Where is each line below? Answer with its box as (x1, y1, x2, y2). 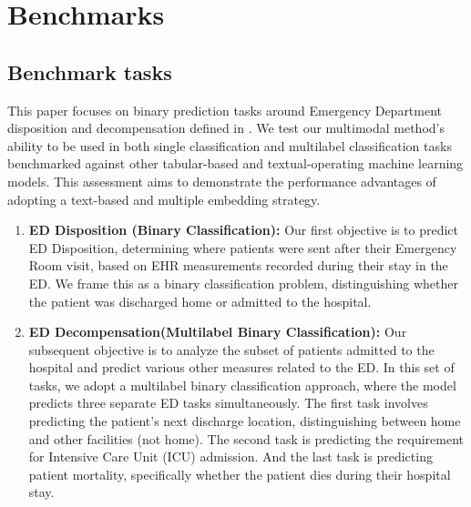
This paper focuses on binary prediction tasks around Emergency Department (7, 100, 443, 119)
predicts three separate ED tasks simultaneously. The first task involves (28, 393, 428, 412)
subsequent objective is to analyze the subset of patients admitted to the (28, 340, 435, 359)
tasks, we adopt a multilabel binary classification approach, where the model (28, 375, 456, 394)
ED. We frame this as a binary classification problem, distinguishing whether (28, 273, 459, 292)
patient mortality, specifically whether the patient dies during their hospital (28, 464, 451, 483)
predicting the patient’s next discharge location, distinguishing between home (28, 411, 461, 431)
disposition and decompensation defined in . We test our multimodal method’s (7, 118, 445, 137)
